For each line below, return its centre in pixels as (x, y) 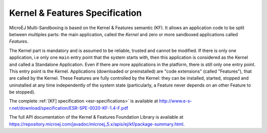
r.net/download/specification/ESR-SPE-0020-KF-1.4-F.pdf (69, 108)
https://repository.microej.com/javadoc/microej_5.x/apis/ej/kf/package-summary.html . (97, 124)
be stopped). (22, 92)
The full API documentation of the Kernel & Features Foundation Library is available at (96, 117)
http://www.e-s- (176, 101)
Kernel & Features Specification (75, 13)
